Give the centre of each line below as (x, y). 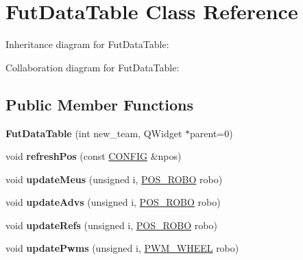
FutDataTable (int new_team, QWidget (94, 133)
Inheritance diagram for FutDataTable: (87, 44)
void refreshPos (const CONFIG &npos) (94, 156)
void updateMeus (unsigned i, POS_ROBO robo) (114, 179)
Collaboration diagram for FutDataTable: (93, 67)
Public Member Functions (99, 104)
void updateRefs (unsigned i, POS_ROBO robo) (111, 225)
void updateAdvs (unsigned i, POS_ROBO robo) (113, 202)
